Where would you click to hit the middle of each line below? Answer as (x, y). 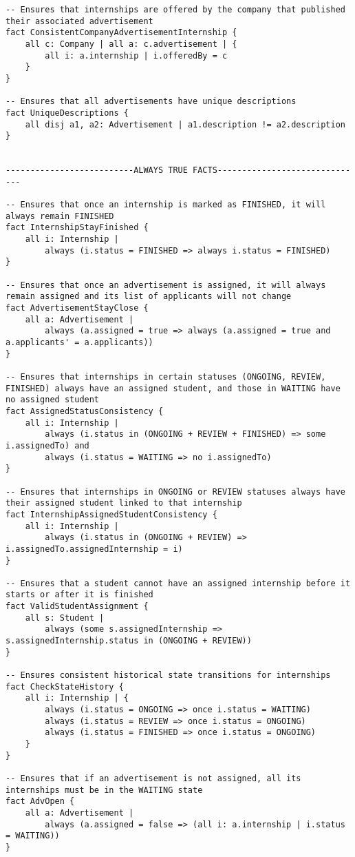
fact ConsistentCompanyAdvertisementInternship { (121, 33)
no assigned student (53, 400)
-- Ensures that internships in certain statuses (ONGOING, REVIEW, (166, 377)
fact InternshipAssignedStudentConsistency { (111, 514)
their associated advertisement (79, 21)
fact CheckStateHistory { (65, 686)
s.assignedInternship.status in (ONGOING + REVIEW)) (129, 641)
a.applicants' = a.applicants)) (79, 343)
